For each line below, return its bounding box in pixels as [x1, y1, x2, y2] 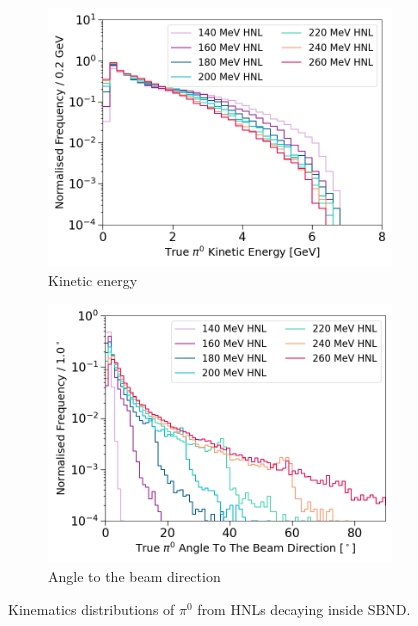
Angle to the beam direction [48, 565, 221, 586]
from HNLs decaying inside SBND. [197, 599, 411, 620]
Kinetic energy [48, 269, 138, 290]
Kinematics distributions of [8, 599, 175, 620]
